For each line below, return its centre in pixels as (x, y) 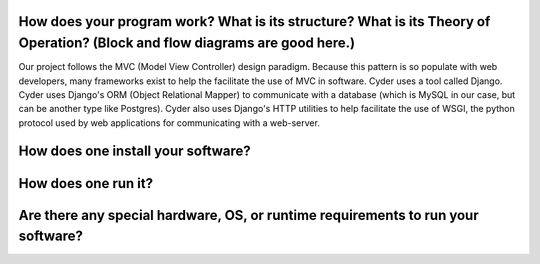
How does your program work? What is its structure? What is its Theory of (254, 21)
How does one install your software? (135, 151)
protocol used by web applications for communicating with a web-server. (169, 122)
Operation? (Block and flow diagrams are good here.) (187, 43)
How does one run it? (86, 183)
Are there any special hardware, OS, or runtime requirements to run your (248, 215)
